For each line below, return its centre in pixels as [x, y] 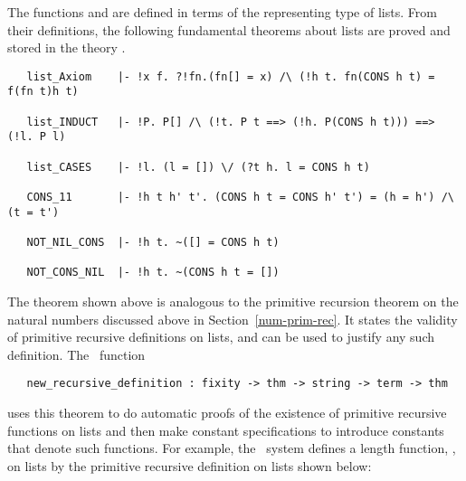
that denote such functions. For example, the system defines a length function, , [232, 448]
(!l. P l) [37, 137]
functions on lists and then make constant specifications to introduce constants [226, 430]
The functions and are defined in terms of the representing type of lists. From [222, 12]
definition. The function [76, 354]
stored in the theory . [67, 47]
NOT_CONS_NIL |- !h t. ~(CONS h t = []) [153, 273]
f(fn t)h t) [43, 92]
